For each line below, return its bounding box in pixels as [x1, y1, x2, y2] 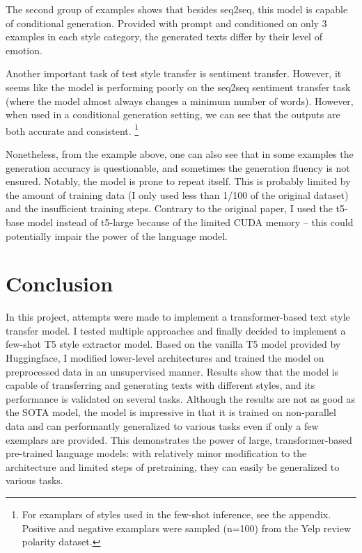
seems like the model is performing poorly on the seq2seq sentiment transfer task [6, 79, 351, 94]
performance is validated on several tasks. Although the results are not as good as [6, 391, 356, 406]
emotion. [6, 42, 42, 57]
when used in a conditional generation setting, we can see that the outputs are [6, 107, 340, 122]
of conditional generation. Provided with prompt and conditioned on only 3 [6, 15, 327, 30]
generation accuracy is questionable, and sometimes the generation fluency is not [6, 160, 350, 175]
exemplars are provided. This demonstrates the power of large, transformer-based [6, 432, 352, 447]
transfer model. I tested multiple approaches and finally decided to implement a [6, 323, 346, 337]
